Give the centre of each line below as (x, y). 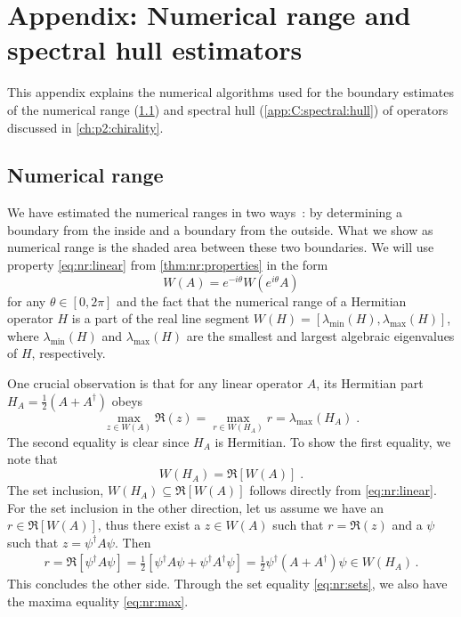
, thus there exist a (149, 525)
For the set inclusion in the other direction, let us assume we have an (195, 507)
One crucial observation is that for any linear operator (155, 383)
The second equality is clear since (98, 441)
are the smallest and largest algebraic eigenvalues (320, 335)
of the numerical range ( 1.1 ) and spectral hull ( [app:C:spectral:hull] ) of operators (228, 109)
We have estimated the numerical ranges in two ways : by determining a (205, 212)
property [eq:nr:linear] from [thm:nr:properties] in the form (168, 265)
